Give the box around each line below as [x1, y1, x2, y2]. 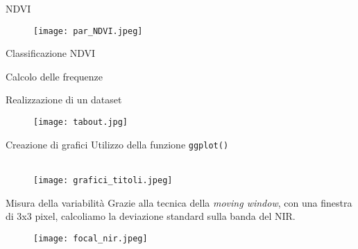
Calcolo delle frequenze [6, 69, 103, 83]
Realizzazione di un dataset [6, 92, 122, 107]
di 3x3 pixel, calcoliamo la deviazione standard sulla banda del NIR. [6, 209, 296, 223]
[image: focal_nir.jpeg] [33, 233, 148, 243]
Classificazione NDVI [6, 46, 96, 60]
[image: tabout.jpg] [33, 117, 128, 128]
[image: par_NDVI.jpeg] [33, 26, 143, 36]
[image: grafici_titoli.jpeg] [33, 175, 173, 185]
